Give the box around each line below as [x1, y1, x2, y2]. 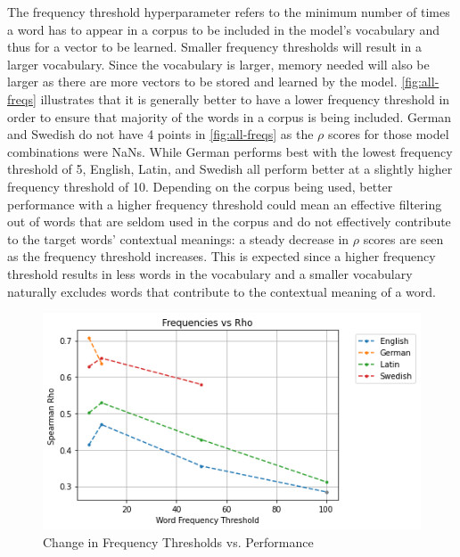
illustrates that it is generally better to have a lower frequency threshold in [40, 89, 450, 108]
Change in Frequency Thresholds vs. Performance [43, 532, 314, 551]
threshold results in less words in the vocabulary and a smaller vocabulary [7, 264, 413, 283]
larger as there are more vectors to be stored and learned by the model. [7, 72, 398, 91]
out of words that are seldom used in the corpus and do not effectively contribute [7, 212, 451, 231]
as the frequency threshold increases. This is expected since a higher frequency [7, 247, 436, 266]
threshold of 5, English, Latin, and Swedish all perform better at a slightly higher [7, 160, 453, 178]
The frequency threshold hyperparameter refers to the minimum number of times [7, 3, 450, 20]
